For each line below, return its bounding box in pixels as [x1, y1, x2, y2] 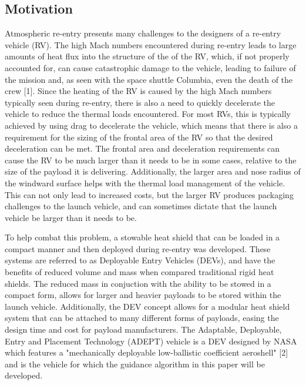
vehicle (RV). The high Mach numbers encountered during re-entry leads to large [5, 38, 297, 51]
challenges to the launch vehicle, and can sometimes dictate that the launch [5, 200, 277, 212]
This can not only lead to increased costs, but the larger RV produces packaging [5, 188, 294, 200]
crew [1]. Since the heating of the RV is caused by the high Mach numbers [5, 85, 272, 97]
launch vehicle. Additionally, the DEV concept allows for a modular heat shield [5, 300, 290, 312]
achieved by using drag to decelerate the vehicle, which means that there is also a [5, 119, 298, 131]
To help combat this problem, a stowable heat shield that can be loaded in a [5, 231, 280, 243]
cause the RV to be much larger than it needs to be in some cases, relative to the [5, 153, 297, 166]
